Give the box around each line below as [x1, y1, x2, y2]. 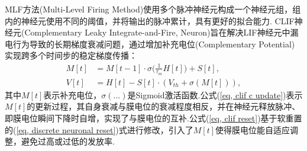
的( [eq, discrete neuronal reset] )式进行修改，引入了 [5, 123, 193, 136]
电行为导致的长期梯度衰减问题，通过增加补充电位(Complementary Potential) [5, 37, 295, 50]
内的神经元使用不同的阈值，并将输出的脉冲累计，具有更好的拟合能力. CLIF [5, 14, 295, 27]
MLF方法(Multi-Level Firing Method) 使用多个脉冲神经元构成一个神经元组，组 [5, 3, 301, 15]
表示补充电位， [43, 88, 102, 101]
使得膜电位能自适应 [215, 123, 290, 136]
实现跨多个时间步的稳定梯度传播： [5, 49, 137, 62]
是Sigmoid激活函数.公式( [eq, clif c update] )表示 [127, 88, 303, 101]
